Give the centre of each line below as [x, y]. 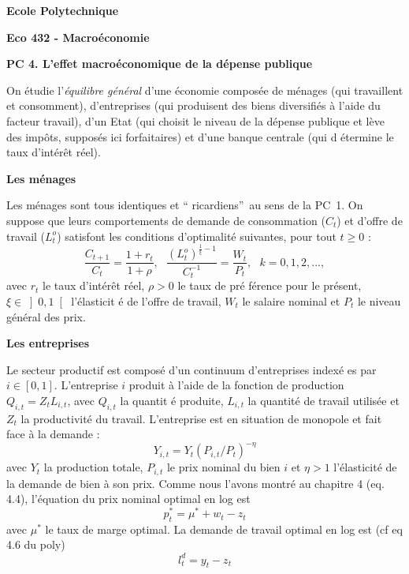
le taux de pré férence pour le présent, [270, 285]
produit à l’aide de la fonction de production [236, 385]
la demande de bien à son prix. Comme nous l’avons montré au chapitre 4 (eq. [195, 483]
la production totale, [93, 467]
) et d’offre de [370, 220]
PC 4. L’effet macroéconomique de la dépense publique [160, 64]
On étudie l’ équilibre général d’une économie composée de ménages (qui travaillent [205, 90]
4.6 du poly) [36, 544]
